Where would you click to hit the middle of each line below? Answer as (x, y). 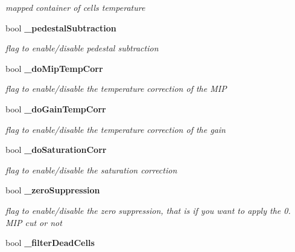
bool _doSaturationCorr (56, 150)
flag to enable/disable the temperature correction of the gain (116, 129)
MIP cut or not (34, 222)
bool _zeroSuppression (53, 190)
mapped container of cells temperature (75, 7)
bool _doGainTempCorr (56, 108)
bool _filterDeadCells (50, 243)
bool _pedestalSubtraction (61, 27)
